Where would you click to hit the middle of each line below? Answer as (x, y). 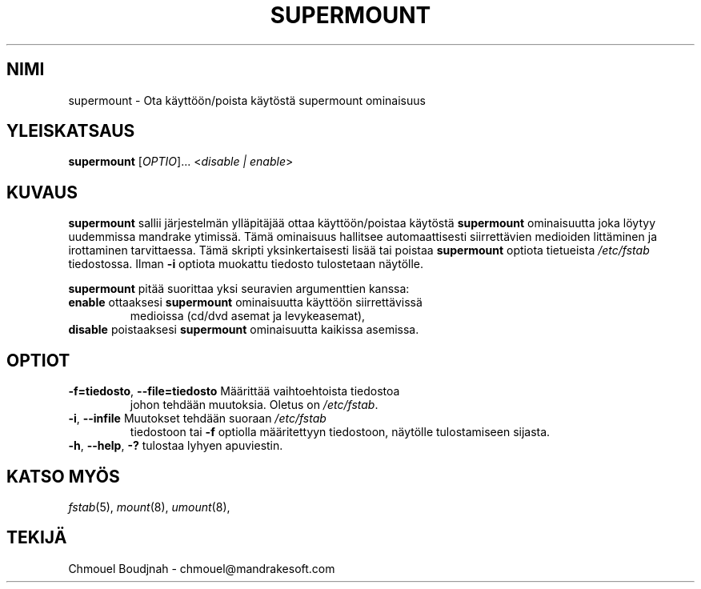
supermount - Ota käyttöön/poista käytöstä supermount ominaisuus (247, 100)
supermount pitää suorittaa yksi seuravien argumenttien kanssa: (239, 289)
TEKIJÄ (37, 538)
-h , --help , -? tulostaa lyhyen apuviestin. (176, 446)
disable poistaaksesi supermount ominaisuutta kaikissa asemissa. (244, 330)
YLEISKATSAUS (71, 131)
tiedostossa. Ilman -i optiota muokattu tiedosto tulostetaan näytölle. (246, 264)
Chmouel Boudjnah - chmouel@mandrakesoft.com (202, 568)
